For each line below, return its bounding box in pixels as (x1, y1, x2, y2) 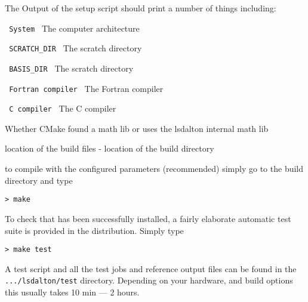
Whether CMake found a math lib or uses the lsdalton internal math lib (5, 122, 269, 134)
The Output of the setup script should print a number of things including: (5, 2, 276, 14)
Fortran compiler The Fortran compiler (9, 82, 164, 94)
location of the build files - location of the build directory (5, 142, 214, 155)
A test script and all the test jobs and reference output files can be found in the (5, 262, 297, 275)
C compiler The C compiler (9, 102, 116, 115)
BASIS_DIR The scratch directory (9, 61, 134, 74)
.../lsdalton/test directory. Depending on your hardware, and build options (5, 274, 293, 286)
